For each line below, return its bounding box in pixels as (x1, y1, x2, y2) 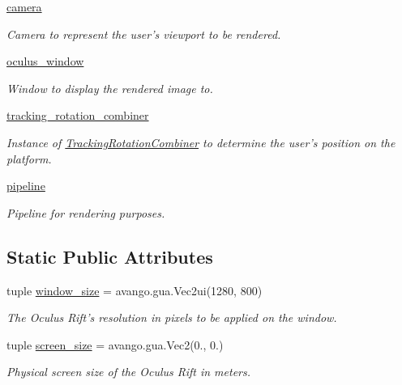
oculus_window (6, 53, 84, 70)
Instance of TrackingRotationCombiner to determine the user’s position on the (6, 133, 396, 150)
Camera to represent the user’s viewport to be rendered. (6, 25, 281, 42)
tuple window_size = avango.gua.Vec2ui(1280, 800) (6, 281, 263, 298)
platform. (6, 150, 52, 167)
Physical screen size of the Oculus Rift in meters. (6, 363, 250, 380)
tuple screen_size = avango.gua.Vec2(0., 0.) (6, 336, 224, 353)
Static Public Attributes (6, 243, 213, 269)
